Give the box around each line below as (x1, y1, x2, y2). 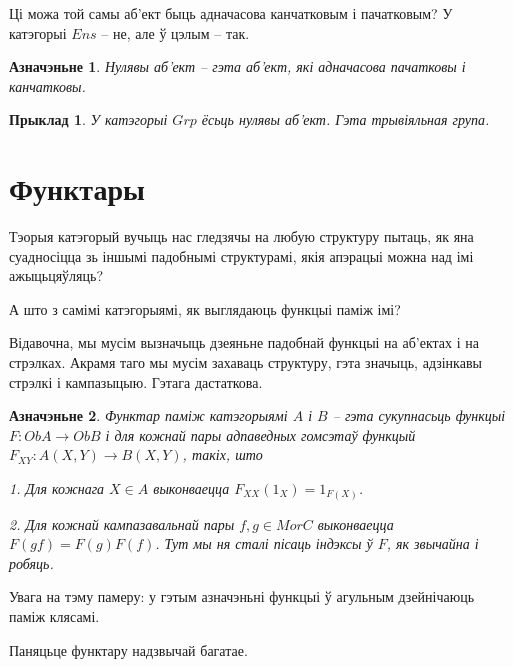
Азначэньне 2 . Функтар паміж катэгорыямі (9, 405, 288, 426)
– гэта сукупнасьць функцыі (332, 405, 506, 426)
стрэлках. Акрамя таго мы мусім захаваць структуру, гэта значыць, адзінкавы (9, 352, 482, 373)
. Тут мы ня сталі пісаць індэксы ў (155, 533, 373, 554)
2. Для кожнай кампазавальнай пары (9, 513, 235, 534)
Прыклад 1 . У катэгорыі (9, 109, 168, 130)
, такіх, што (182, 444, 263, 465)
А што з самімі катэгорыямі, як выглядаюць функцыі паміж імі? (9, 298, 401, 319)
